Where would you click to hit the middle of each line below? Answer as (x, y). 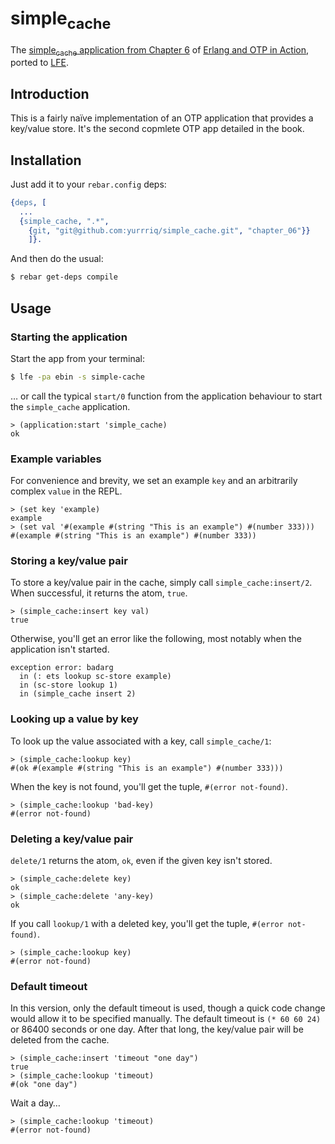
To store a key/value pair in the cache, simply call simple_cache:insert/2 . (161, 583)
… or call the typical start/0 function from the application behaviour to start (166, 396)
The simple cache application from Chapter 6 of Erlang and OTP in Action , (160, 50)
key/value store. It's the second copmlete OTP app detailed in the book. (157, 129)
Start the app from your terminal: (77, 358)
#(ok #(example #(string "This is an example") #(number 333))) (147, 768)
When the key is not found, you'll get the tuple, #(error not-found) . (149, 786)
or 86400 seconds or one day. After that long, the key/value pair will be (157, 1029)
